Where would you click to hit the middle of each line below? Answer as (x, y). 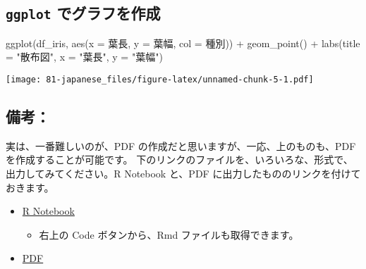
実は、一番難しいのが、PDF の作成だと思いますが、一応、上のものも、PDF (181, 145)
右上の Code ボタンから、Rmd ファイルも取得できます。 (169, 234)
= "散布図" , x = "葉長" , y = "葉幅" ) (84, 57)
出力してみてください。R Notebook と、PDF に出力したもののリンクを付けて (183, 174)
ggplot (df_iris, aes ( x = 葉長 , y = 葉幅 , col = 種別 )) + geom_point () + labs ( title (183, 43)
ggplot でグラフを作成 (83, 13)
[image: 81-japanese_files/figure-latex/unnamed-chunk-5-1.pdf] (160, 79)
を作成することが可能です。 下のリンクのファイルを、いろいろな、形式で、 (179, 159)
